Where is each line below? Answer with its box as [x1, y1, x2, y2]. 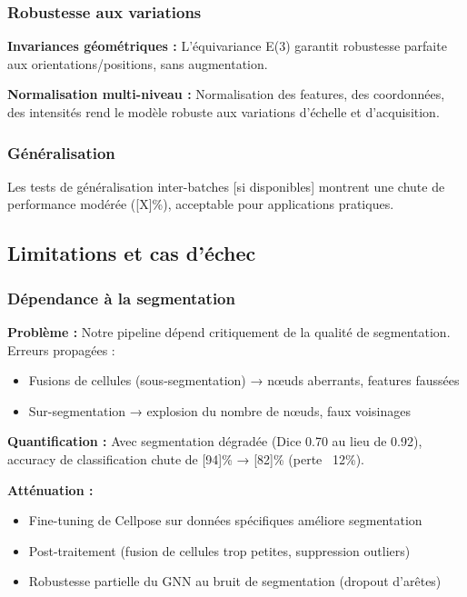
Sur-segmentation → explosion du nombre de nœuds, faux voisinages [28, 401, 411, 420]
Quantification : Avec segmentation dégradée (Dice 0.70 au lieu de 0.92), [7, 432, 422, 451]
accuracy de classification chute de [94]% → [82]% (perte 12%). [7, 449, 364, 468]
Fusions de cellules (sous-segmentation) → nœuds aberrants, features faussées [28, 371, 460, 390]
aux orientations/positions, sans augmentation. [7, 54, 268, 73]
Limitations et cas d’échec [7, 239, 256, 267]
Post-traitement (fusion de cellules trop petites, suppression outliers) [28, 541, 411, 560]
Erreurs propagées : [7, 340, 115, 359]
